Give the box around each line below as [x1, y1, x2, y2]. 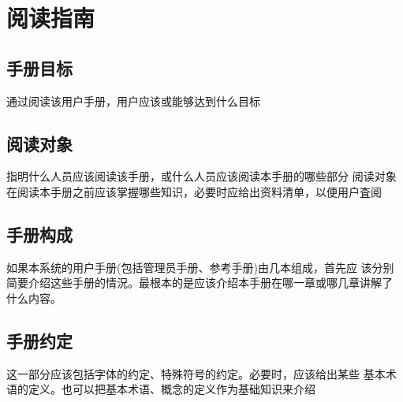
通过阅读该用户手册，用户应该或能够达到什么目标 [6, 92, 260, 109]
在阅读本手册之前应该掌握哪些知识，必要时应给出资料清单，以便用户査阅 [6, 183, 382, 199]
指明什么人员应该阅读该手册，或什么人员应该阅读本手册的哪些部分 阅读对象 [6, 168, 397, 184]
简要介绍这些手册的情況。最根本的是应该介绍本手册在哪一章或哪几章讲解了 [6, 274, 393, 291]
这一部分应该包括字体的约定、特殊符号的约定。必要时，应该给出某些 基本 [6, 365, 386, 382]
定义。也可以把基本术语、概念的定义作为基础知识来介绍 [28, 381, 315, 397]
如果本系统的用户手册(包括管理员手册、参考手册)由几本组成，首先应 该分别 [6, 259, 394, 275]
